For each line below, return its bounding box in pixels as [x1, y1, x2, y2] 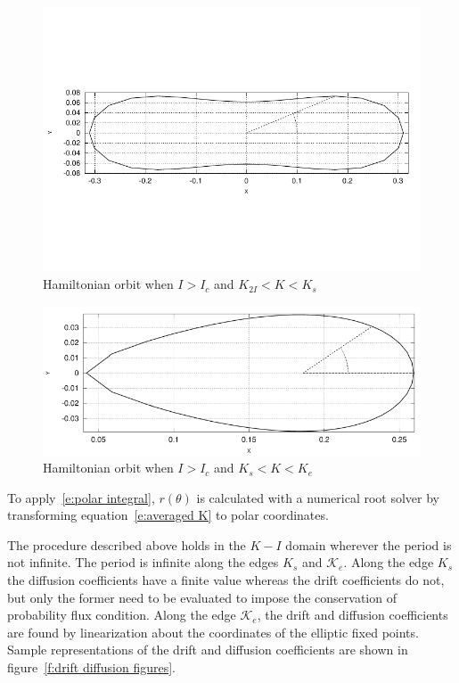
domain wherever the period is [285, 535, 452, 554]
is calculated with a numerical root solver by [196, 488, 439, 506]
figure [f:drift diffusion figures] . [7, 658, 176, 677]
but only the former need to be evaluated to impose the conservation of [7, 588, 397, 606]
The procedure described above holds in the [7, 535, 246, 554]
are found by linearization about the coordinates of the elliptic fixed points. [7, 622, 419, 641]
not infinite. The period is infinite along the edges [7, 553, 279, 572]
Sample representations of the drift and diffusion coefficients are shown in [7, 640, 408, 659]
